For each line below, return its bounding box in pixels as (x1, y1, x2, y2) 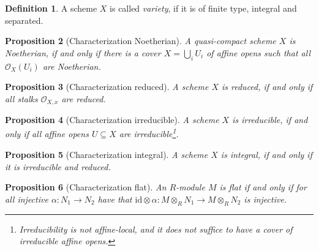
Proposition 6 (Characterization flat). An (5, 181, 167, 193)
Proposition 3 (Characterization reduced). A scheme (5, 80, 209, 93)
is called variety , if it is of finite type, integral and (110, 2, 297, 14)
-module (176, 181, 205, 193)
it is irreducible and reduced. (5, 160, 111, 173)
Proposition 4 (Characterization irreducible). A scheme (5, 113, 219, 126)
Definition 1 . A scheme (5, 2, 97, 14)
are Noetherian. (42, 59, 101, 72)
